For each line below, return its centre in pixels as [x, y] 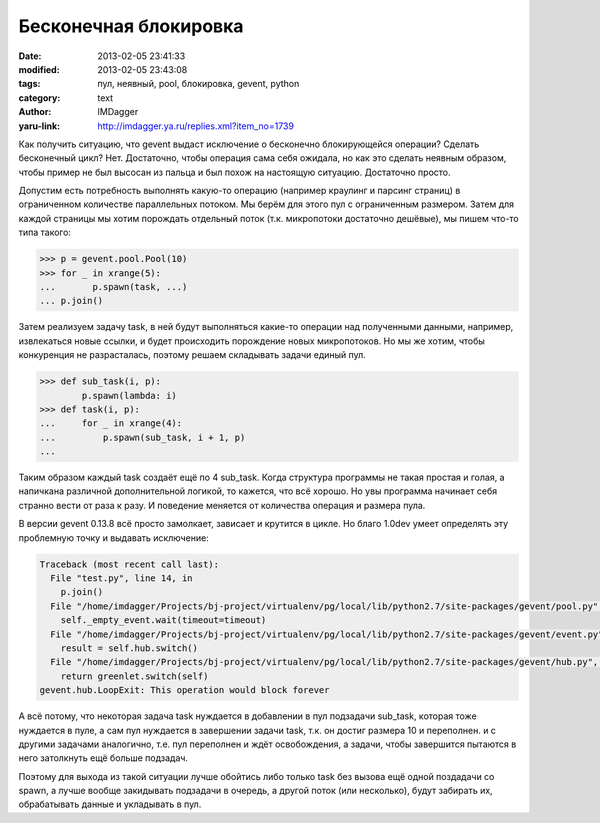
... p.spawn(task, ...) [113, 286]
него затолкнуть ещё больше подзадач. [103, 758]
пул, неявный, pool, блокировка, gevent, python [198, 84]
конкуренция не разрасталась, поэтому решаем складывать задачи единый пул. [192, 355]
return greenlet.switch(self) [134, 676]
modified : [39, 69]
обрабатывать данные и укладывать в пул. [110, 804]
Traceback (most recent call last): [129, 564]
